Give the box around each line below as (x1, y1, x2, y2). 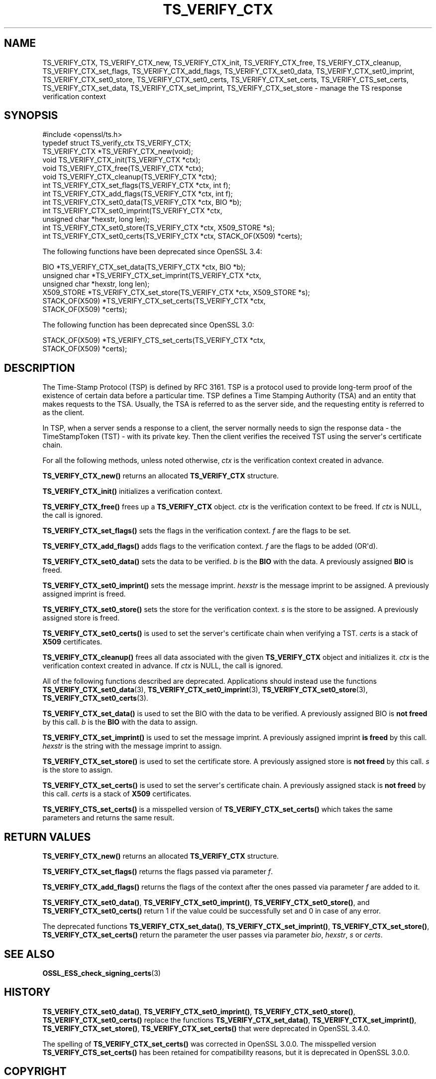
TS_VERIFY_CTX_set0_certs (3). (42, 694, 148, 703)
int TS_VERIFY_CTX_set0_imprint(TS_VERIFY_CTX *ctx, (42, 206, 222, 215)
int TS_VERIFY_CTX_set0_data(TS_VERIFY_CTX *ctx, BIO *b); (42, 198, 242, 207)
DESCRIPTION (4, 361, 75, 374)
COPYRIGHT (4, 1065, 67, 1078)
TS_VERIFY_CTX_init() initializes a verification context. (42, 487, 222, 496)
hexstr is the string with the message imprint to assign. (42, 742, 222, 751)
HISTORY (4, 986, 51, 999)
